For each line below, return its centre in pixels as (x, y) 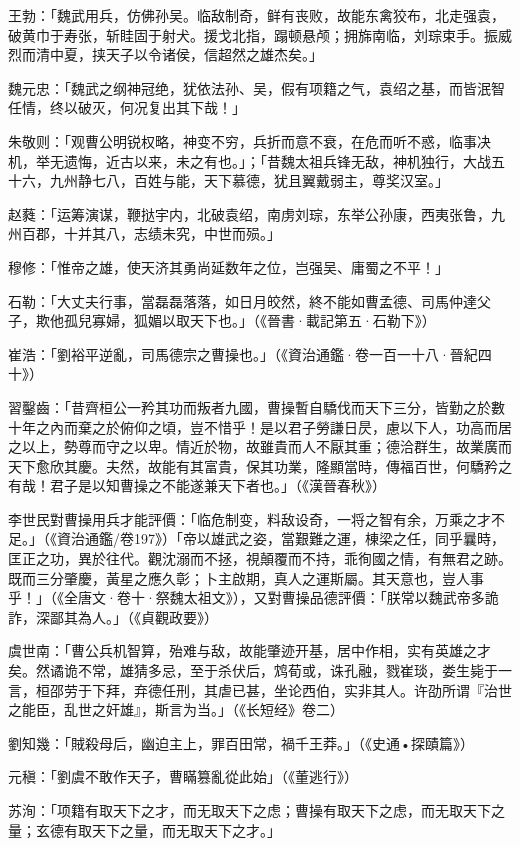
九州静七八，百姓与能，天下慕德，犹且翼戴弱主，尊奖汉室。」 (249, 180)
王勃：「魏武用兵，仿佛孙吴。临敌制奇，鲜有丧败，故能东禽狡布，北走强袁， (256, 15)
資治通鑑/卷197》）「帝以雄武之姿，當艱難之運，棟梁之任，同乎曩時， (280, 538)
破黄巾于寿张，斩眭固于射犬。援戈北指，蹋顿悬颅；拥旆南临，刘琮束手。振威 (260, 34)
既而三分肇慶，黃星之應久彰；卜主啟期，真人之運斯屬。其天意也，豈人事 (246, 577)
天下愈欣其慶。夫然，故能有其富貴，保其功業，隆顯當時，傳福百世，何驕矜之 (260, 465)
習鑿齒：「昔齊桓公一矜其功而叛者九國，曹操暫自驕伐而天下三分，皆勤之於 (249, 406)
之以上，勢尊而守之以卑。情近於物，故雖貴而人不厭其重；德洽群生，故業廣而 (260, 446)
